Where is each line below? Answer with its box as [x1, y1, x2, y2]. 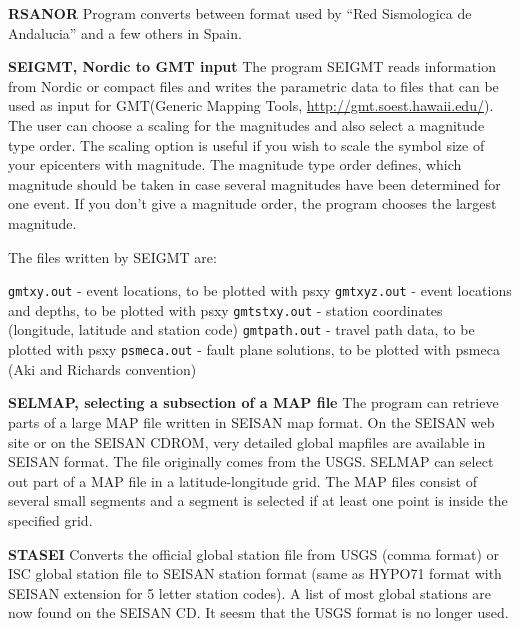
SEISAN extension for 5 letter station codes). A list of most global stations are [8, 582, 492, 603]
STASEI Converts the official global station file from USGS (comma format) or [8, 543, 499, 564]
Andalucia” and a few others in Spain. [8, 22, 242, 43]
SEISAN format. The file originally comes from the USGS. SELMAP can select [8, 451, 494, 472]
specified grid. [8, 509, 93, 530]
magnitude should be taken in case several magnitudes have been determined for [8, 173, 501, 194]
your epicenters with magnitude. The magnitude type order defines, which [8, 154, 462, 175]
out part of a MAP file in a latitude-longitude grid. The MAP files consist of [8, 470, 477, 491]
